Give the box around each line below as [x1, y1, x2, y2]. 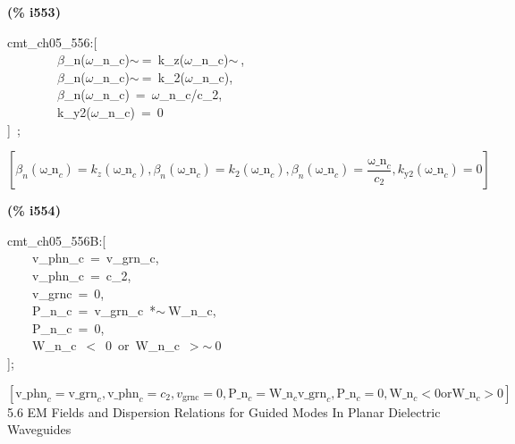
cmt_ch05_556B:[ [7, 230, 106, 249]
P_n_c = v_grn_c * [31, 301, 156, 320]
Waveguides [7, 420, 72, 439]
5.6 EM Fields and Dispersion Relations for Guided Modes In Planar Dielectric [7, 402, 441, 421]
